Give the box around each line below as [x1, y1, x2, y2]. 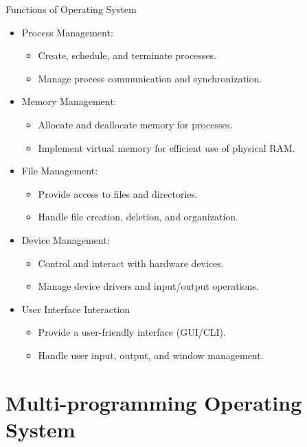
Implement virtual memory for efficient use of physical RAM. [38, 140, 295, 154]
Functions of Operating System [5, 2, 137, 16]
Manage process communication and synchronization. [38, 71, 262, 85]
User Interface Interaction [21, 301, 130, 316]
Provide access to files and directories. [38, 186, 198, 200]
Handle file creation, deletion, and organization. [38, 209, 238, 224]
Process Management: [21, 25, 113, 39]
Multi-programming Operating [5, 388, 302, 416]
